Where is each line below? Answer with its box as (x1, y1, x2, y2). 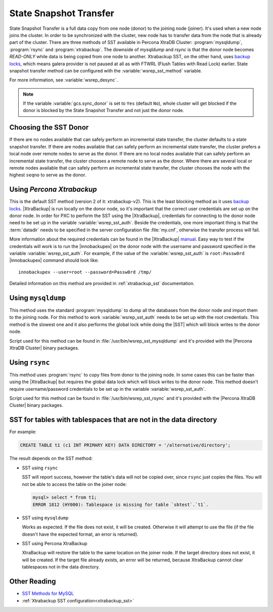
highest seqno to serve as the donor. (9, 172, 86, 178)
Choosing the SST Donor (9, 123, 89, 132)
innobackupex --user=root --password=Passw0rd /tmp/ (18, 269, 152, 275)
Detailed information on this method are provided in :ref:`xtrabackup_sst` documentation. (9, 280, 195, 287)
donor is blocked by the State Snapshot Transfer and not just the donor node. (23, 107, 185, 113)
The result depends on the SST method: (9, 456, 93, 462)
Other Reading (9, 577, 56, 586)
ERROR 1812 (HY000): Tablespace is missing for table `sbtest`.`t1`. (32, 502, 209, 507)
